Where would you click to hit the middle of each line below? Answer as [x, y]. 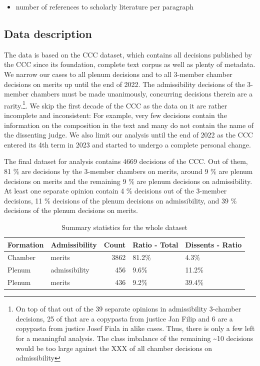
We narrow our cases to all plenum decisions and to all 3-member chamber [118, 74]
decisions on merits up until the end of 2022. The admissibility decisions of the [124, 84]
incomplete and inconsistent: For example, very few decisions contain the [115, 115]
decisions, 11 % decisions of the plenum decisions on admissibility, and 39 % [120, 200]
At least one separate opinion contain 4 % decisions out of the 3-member [115, 191]
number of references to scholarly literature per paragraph [104, 6]
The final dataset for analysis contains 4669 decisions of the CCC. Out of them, [126, 161]
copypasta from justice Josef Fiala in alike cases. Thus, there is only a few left [135, 328]
